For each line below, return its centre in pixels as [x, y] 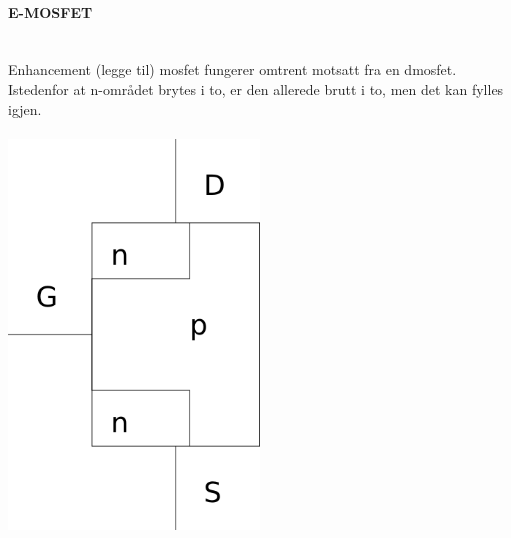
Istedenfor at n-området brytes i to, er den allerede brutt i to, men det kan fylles [256, 88]
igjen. [25, 108]
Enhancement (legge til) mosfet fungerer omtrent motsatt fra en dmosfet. [232, 69]
